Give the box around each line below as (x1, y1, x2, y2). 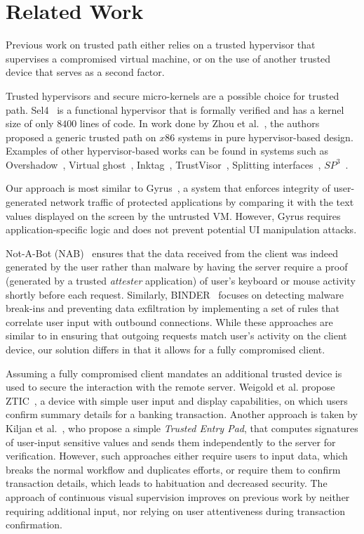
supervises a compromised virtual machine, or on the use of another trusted (6, 51, 331, 65)
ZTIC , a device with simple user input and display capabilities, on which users (6, 393, 348, 408)
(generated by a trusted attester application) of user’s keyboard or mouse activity (6, 273, 356, 288)
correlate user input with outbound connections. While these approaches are (6, 314, 333, 329)
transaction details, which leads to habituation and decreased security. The (6, 476, 328, 490)
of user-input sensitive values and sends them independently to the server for (6, 434, 336, 449)
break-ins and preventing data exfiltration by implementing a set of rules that (6, 301, 340, 315)
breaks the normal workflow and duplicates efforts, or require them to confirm (6, 462, 341, 476)
